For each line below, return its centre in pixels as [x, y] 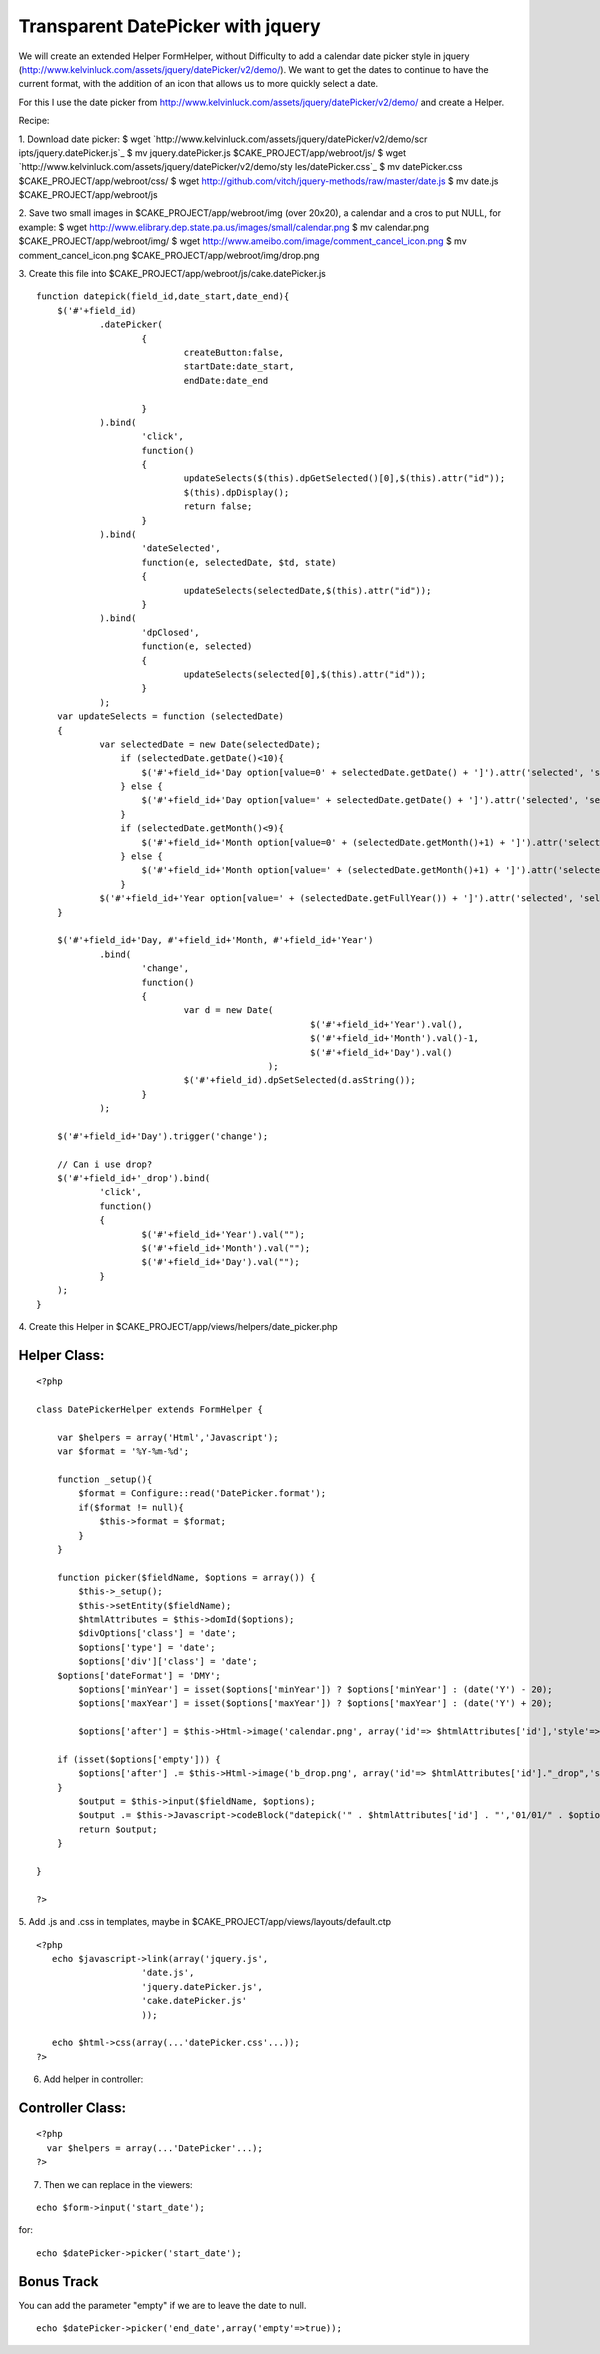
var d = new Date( [228, 1010]
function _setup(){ [104, 1479]
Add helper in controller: [93, 2079]
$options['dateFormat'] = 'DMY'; [139, 1675]
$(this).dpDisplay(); [236, 492]
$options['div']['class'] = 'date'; [168, 1661]
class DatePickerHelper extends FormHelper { [150, 1409]
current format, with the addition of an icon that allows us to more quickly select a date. [198, 84]
